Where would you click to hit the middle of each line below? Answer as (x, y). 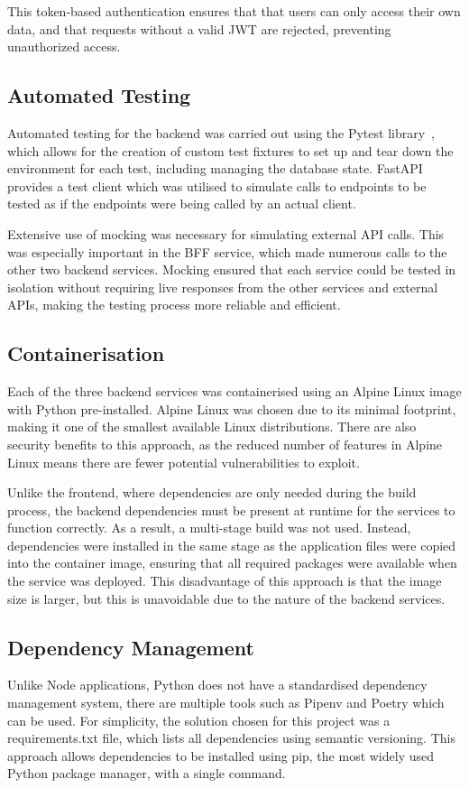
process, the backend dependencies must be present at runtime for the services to (231, 510)
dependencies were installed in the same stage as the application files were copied (232, 545)
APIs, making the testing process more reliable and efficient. (174, 305)
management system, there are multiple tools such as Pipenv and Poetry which (226, 703)
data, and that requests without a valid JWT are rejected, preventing (199, 28)
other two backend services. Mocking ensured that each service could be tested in (232, 269)
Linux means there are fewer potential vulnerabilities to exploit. (184, 462)
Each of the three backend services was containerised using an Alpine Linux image (234, 391)
